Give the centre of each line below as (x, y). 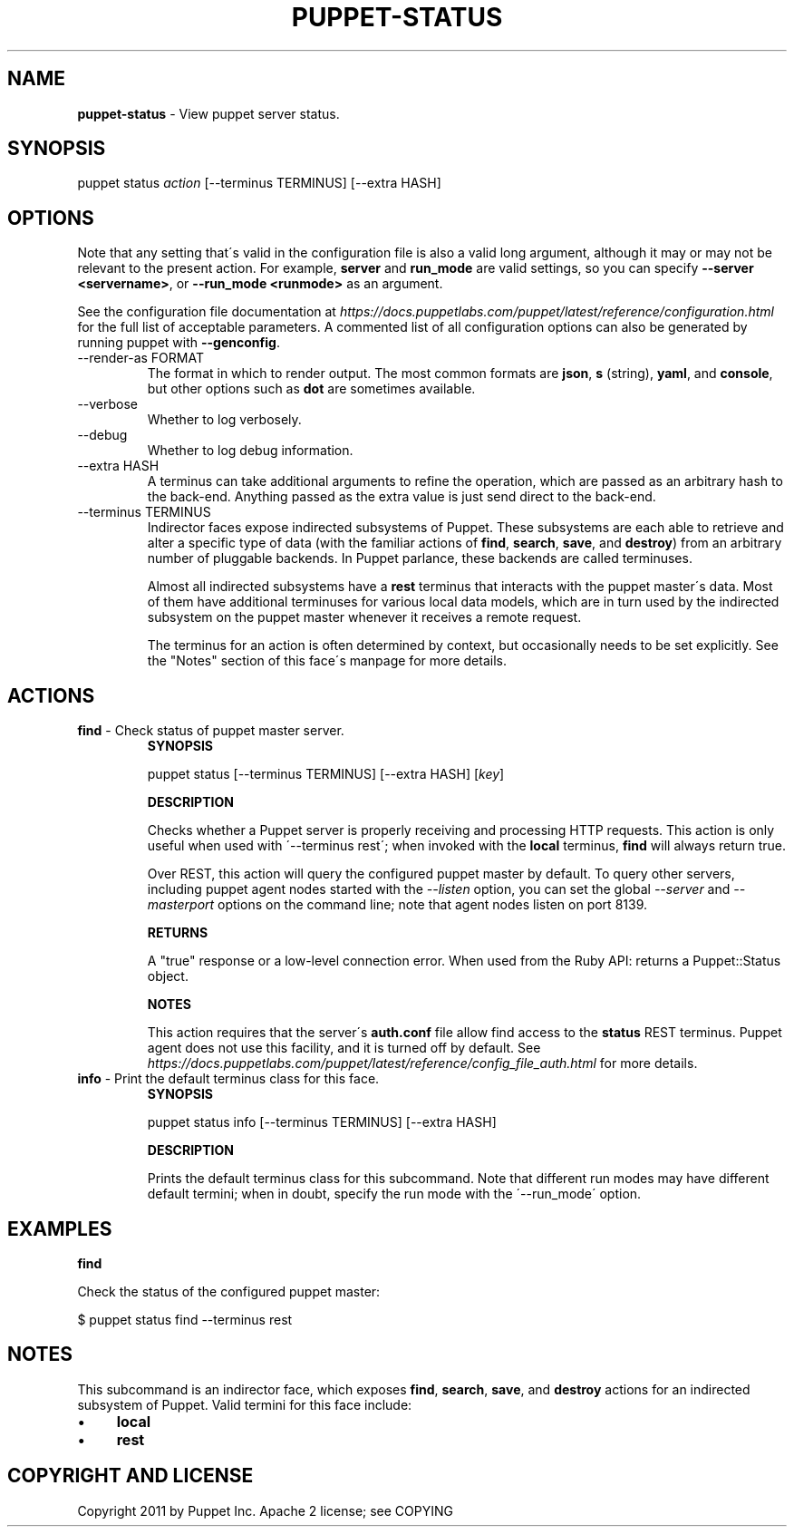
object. (168, 976)
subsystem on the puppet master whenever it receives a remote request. (364, 617)
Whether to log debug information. (250, 451)
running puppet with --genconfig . (179, 343)
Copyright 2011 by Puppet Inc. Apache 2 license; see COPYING (265, 1510)
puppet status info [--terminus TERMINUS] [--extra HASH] (322, 1122)
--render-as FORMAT (140, 358)
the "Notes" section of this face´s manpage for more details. (327, 661)
